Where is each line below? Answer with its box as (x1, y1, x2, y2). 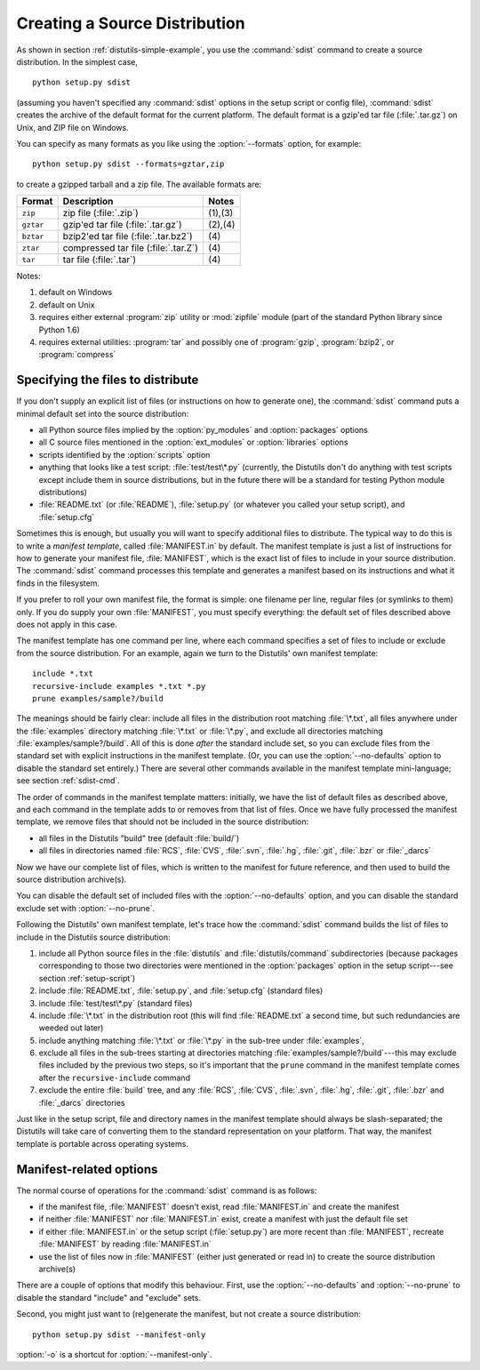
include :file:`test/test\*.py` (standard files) (38, 997, 193, 1008)
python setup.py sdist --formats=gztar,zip (32, 159, 225, 169)
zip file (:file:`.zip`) (62, 207, 140, 220)
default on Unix (38, 299, 95, 310)
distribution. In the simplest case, (16, 56, 138, 67)
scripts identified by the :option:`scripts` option (38, 449, 211, 460)
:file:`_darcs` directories (38, 1097, 125, 1108)
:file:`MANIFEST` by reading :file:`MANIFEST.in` (38, 1238, 212, 1249)
